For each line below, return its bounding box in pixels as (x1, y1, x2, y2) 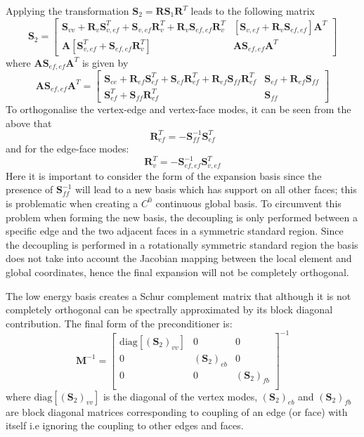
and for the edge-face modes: (6, 141, 129, 156)
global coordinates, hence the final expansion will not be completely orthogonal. (6, 264, 349, 279)
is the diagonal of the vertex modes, (103, 389, 258, 403)
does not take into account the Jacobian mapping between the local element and (6, 251, 352, 266)
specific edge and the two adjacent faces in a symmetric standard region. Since (6, 223, 344, 238)
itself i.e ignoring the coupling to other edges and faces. (6, 418, 244, 433)
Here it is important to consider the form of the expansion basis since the (6, 168, 322, 183)
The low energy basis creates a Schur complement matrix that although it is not (6, 288, 351, 303)
